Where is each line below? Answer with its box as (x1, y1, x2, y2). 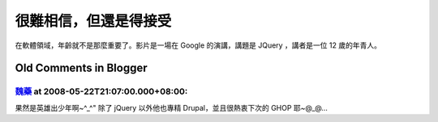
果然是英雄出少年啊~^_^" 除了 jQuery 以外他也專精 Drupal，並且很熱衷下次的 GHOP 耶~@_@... (15, 103, 328, 112)
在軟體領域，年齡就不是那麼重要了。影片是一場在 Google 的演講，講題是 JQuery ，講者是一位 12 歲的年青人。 (15, 40, 381, 50)
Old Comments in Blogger (15, 61, 148, 75)
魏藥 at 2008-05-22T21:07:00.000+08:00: (15, 86, 188, 97)
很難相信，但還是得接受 (15, 12, 172, 30)
